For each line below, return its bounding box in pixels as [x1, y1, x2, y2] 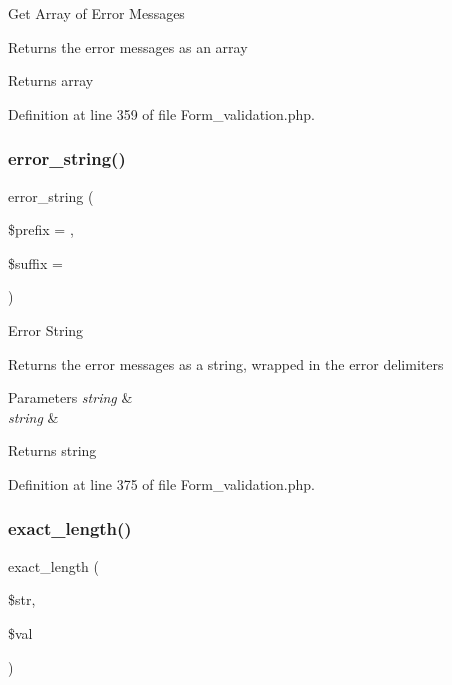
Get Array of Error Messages [8, 3, 185, 23]
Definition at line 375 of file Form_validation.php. [8, 473, 315, 494]
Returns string [8, 440, 97, 461]
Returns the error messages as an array [8, 36, 248, 57]
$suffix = [8, 252, 63, 273]
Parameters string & [8, 387, 133, 408]
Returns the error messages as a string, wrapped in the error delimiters [8, 353, 444, 374]
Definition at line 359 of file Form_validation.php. [8, 103, 315, 124]
